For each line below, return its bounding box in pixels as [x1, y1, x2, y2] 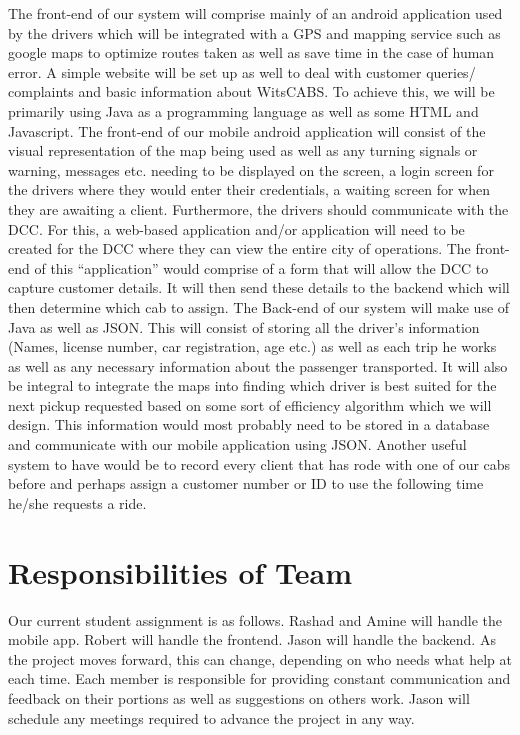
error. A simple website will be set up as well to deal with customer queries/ [8, 61, 476, 82]
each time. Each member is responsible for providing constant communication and [8, 668, 511, 689]
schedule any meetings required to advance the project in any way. [8, 707, 415, 728]
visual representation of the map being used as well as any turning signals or [8, 140, 478, 161]
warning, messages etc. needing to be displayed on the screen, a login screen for [8, 159, 494, 180]
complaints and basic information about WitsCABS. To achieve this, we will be [8, 81, 495, 102]
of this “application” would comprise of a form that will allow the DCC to [34, 257, 489, 278]
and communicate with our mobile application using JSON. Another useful [8, 434, 467, 455]
